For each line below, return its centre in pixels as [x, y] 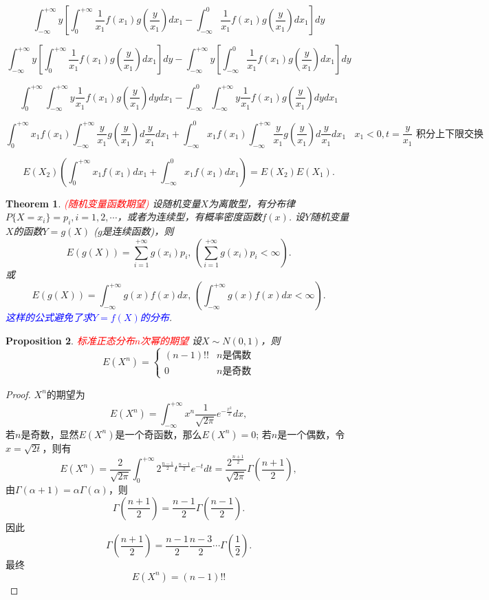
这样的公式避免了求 [49, 317]
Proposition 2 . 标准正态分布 [70, 340]
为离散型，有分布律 [252, 203]
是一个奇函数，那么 [159, 434]
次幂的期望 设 [171, 340]
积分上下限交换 [450, 134]
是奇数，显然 [50, 434]
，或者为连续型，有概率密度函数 [189, 217]
